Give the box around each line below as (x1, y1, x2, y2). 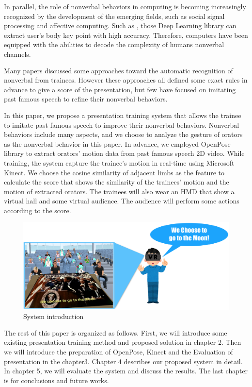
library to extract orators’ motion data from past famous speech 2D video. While (4, 148, 245, 158)
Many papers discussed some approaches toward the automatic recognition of (4, 65, 233, 75)
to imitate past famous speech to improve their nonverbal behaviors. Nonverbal (4, 119, 239, 130)
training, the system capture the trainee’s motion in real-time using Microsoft (4, 157, 235, 168)
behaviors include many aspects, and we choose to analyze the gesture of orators (4, 129, 243, 139)
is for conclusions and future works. (4, 375, 109, 385)
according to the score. (4, 205, 71, 215)
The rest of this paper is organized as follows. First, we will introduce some (4, 327, 227, 337)
